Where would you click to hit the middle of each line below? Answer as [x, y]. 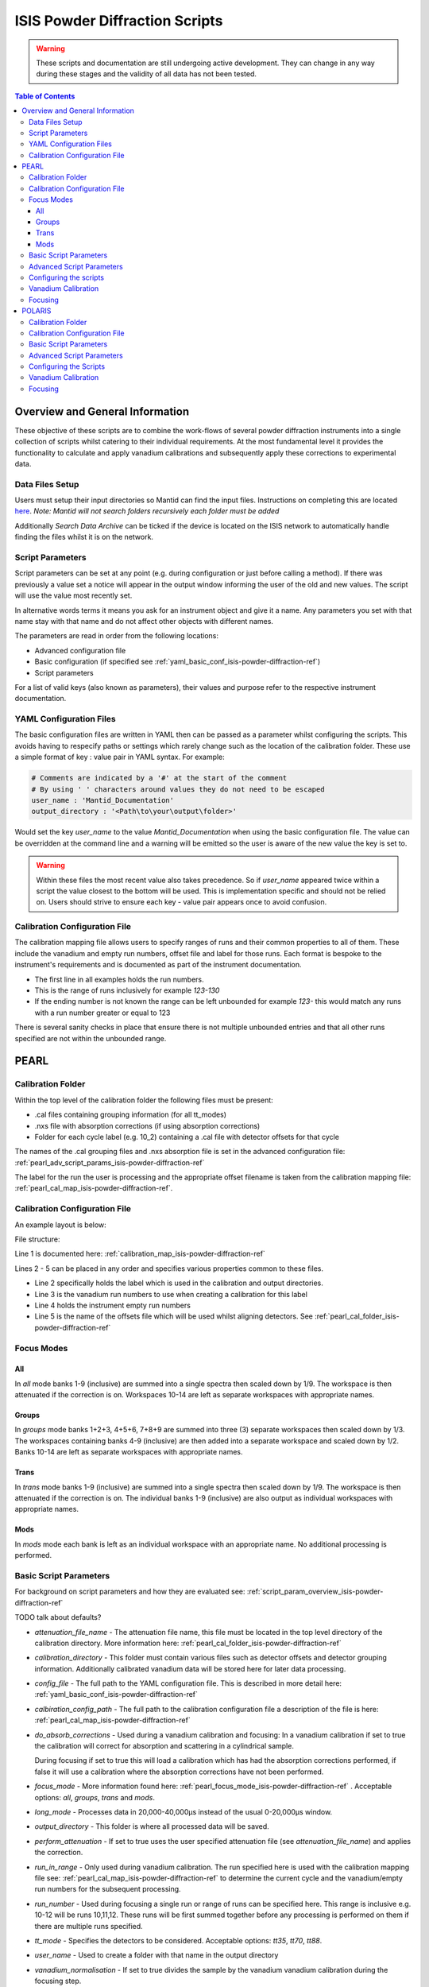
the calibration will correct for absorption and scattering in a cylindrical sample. [164, 1746]
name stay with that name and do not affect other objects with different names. [144, 621]
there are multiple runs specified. [89, 1926]
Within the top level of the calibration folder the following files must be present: [144, 1100]
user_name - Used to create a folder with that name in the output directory [157, 1955]
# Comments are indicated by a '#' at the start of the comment [159, 778]
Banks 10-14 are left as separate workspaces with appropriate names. [129, 1452]
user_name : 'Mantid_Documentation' [103, 800]
